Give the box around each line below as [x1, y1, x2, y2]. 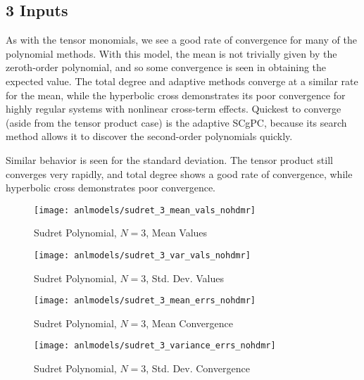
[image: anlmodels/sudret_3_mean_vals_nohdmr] [34, 205, 256, 215]
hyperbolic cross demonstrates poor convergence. [6, 180, 215, 195]
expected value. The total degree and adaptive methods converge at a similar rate [6, 73, 358, 88]
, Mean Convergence [146, 315, 233, 330]
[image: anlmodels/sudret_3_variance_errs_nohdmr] [34, 341, 276, 351]
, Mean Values [146, 225, 208, 240]
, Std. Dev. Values [146, 270, 225, 285]
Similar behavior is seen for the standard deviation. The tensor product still [6, 152, 333, 167]
